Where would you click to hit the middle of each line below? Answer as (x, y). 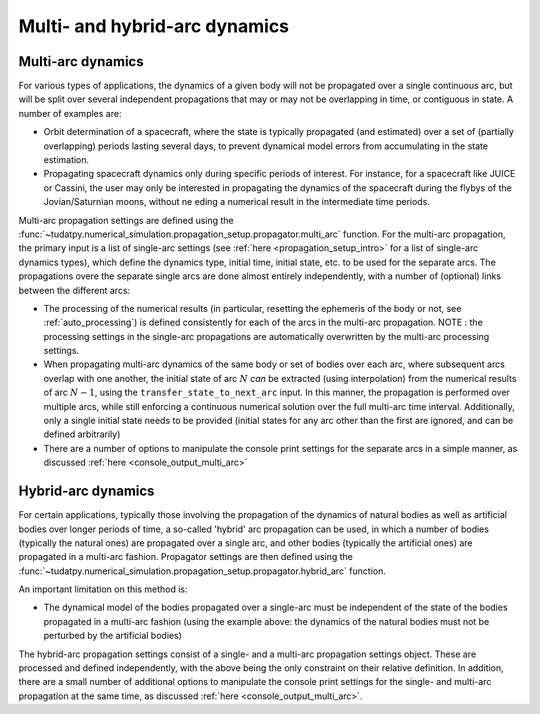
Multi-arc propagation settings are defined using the (126, 220)
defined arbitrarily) (82, 434)
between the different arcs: (74, 290)
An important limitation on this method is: (103, 589)
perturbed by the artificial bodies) (112, 636)
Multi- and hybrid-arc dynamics (154, 26)
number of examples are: (70, 113)
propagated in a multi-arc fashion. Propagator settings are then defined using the (186, 557)
